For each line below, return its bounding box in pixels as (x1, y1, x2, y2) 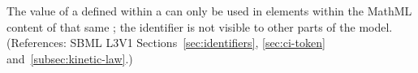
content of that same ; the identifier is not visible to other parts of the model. (6, 18, 393, 35)
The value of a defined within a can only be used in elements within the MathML (6, 2, 412, 19)
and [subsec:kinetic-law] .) (6, 49, 133, 67)
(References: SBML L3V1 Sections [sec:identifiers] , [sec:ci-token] (6, 34, 325, 51)
